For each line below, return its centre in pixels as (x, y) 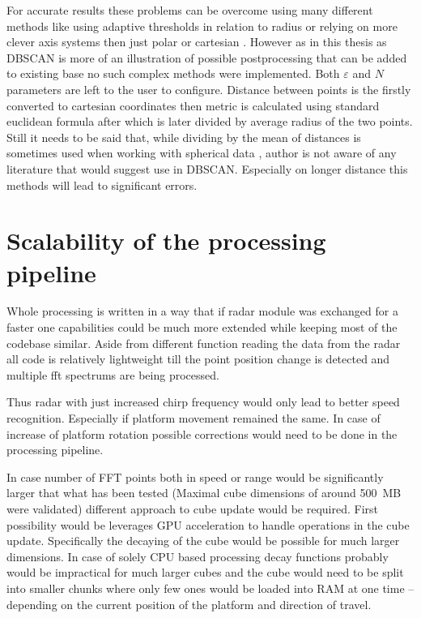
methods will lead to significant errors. (102, 185)
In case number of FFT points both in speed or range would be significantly (195, 476)
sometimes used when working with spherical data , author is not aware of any (202, 153)
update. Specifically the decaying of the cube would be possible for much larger (203, 541)
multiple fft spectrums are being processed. (113, 374)
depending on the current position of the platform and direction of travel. (189, 604)
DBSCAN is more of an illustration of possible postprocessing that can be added (207, 57)
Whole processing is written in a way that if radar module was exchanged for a (202, 311)
